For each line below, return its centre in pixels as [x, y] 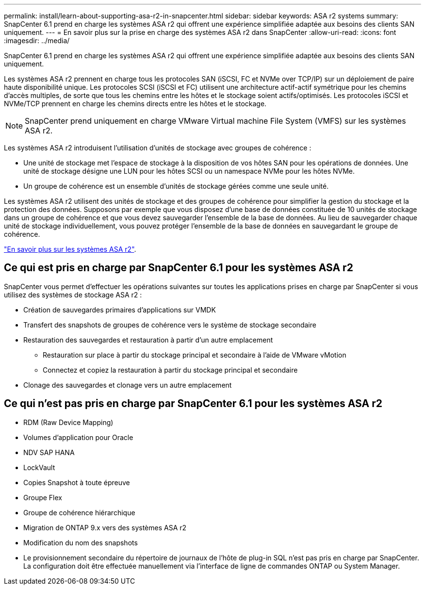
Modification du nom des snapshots [81, 542]
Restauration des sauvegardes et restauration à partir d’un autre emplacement [148, 340]
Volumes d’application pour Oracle [78, 437]
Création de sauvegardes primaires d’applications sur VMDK [120, 310]
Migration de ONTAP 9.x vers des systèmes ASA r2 [105, 527]
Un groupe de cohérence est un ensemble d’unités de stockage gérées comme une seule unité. [176, 186]
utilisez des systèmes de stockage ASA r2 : [73, 294]
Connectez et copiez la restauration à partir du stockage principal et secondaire [170, 370]
